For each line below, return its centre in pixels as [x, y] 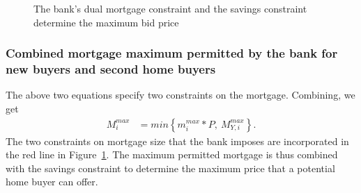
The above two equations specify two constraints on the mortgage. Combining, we [180, 95]
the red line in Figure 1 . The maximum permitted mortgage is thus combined [172, 154]
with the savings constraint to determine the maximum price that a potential [170, 168]
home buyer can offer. [52, 182]
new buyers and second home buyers [111, 69]
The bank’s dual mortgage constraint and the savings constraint [170, 8]
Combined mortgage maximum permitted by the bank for [172, 53]
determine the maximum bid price [106, 22]
